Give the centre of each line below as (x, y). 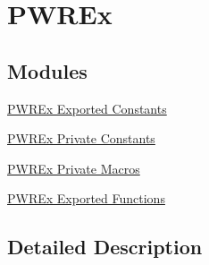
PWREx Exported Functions (86, 198)
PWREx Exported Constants (87, 108)
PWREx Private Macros (74, 168)
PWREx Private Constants (81, 138)
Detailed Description (105, 247)
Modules (47, 70)
